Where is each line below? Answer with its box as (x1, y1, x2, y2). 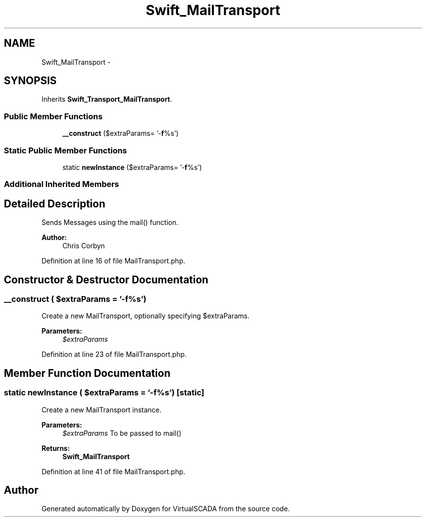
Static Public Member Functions (4, 145, 127, 155)
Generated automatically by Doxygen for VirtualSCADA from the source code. (41, 504, 290, 513)
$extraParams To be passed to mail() (62, 428, 181, 437)
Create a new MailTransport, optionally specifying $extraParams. (41, 312, 250, 320)
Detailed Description (4, 197, 106, 210)
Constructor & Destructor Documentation (4, 273, 209, 286)
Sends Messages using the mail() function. (41, 218, 178, 227)
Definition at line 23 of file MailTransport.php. (41, 350, 187, 359)
